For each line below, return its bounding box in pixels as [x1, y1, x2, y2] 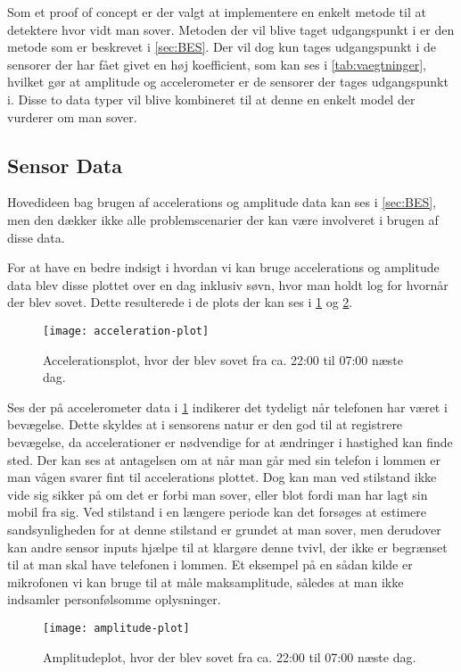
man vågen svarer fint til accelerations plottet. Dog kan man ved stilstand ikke [7, 468, 437, 486]
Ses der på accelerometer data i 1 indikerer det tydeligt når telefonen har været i [7, 397, 448, 416]
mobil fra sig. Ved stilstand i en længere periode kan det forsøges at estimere [7, 502, 427, 521]
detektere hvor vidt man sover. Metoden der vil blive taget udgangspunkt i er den [7, 20, 455, 38]
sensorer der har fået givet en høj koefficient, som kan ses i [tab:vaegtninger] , [7, 54, 426, 73]
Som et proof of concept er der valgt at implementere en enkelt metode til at [7, 3, 426, 21]
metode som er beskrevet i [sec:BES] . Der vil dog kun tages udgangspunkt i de [7, 37, 436, 56]
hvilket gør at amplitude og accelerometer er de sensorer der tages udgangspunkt [7, 72, 449, 91]
